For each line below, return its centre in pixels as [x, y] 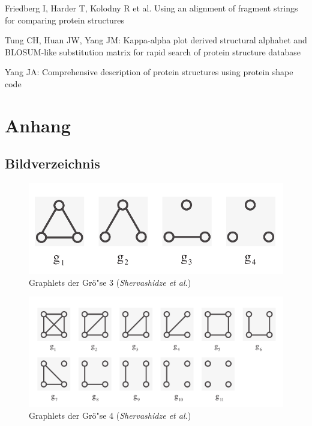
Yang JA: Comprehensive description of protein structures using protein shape [149, 72]
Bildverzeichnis [52, 163]
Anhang [38, 125]
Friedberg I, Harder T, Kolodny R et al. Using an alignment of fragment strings [151, 8]
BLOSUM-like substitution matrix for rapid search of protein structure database [153, 51]
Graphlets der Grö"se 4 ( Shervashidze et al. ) [110, 415]
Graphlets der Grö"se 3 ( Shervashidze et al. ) [110, 282]
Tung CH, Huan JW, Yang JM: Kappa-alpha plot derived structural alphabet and [156, 40]
